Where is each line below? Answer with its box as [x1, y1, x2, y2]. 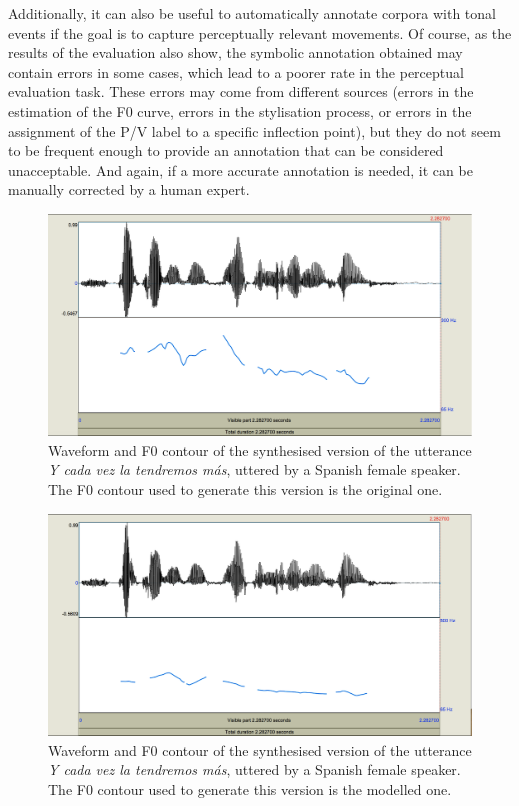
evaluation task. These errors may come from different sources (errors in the [8, 81, 474, 102]
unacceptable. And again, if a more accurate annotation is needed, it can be [8, 159, 473, 180]
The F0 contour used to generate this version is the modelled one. [48, 778, 452, 799]
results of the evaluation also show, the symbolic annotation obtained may [8, 42, 463, 63]
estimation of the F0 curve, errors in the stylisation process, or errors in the [8, 100, 472, 121]
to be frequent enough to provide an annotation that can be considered [8, 140, 444, 161]
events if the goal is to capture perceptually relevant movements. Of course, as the [8, 22, 512, 43]
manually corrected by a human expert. [8, 179, 250, 200]
